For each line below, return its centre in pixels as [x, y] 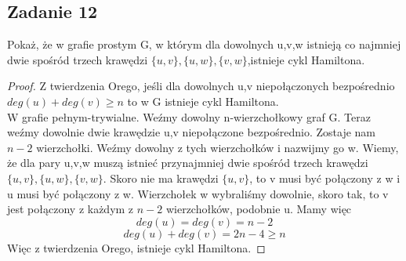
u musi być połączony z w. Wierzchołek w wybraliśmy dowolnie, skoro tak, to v [198, 193]
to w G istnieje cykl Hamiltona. [203, 101]
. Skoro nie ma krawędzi [161, 178]
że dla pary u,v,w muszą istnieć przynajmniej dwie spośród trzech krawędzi [188, 163]
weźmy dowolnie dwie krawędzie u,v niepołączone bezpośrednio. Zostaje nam [192, 132]
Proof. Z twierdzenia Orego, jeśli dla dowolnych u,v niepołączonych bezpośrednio [201, 86]
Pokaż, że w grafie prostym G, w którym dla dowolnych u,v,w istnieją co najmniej [204, 44]
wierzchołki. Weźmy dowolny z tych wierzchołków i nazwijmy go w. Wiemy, [217, 147]
